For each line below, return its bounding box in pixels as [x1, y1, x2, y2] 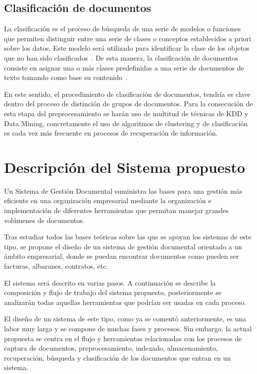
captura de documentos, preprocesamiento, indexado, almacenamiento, [4, 343, 218, 353]
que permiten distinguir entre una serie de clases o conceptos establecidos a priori [4, 33, 251, 43]
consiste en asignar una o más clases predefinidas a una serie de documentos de [4, 62, 244, 73]
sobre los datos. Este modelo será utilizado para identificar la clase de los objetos [4, 43, 250, 53]
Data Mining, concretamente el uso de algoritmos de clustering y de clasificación [4, 118, 248, 128]
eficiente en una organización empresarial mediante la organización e [4, 195, 211, 206]
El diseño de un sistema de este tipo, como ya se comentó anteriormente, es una [4, 313, 247, 324]
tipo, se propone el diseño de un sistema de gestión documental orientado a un [4, 241, 242, 251]
